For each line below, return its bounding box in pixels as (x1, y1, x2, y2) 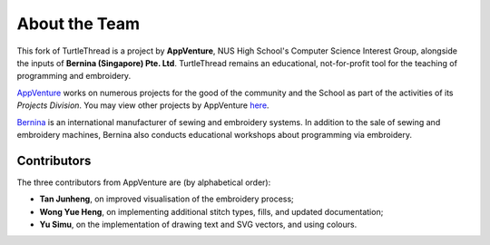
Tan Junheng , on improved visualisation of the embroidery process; (39, 193, 294, 204)
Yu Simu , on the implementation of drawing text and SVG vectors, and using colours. (39, 219, 358, 230)
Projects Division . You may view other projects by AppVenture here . (16, 100, 269, 111)
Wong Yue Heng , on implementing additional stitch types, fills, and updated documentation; (39, 206, 384, 217)
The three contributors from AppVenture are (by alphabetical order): (16, 177, 271, 188)
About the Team (16, 14, 141, 34)
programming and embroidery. (16, 71, 132, 82)
